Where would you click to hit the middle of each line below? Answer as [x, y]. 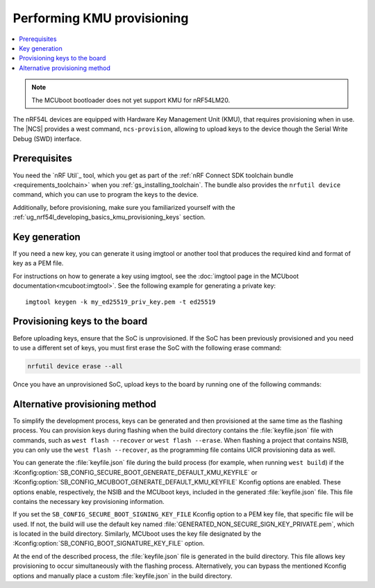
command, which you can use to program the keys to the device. [106, 195]
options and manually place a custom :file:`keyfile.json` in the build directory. [123, 575]
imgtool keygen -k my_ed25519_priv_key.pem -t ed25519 [120, 302]
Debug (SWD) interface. [47, 138]
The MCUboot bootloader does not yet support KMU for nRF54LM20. [131, 100]
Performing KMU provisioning [101, 18]
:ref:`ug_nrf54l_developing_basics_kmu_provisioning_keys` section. [109, 217]
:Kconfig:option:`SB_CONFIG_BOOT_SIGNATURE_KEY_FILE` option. [109, 544]
